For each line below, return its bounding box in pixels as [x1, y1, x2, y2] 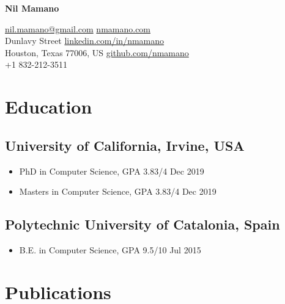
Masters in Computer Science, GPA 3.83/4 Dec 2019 [19, 185, 217, 198]
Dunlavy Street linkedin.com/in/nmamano [5, 34, 165, 47]
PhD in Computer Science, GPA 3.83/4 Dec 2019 [19, 164, 204, 177]
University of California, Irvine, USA [5, 136, 245, 154]
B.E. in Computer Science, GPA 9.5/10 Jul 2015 [19, 243, 201, 256]
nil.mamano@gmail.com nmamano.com [5, 22, 151, 35]
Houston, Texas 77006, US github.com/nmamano [5, 46, 189, 59]
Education [5, 94, 92, 119]
